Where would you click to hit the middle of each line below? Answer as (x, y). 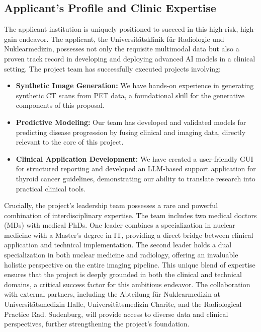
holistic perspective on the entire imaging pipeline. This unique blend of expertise (130, 264)
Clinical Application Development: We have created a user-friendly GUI (135, 158)
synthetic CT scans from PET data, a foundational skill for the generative (130, 95)
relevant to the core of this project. (70, 142)
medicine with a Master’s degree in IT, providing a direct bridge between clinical (129, 235)
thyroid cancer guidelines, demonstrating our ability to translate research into (136, 178)
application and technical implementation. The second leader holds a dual (118, 245)
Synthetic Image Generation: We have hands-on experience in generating (135, 85)
